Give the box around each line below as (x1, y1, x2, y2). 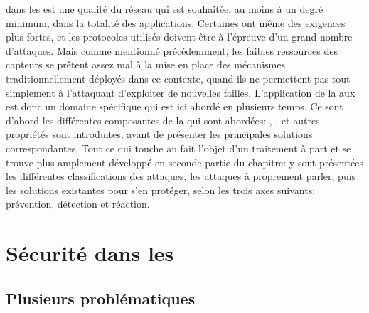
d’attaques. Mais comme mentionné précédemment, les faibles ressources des (6, 43, 338, 58)
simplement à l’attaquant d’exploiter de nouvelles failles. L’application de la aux (6, 85, 355, 100)
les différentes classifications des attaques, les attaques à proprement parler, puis (6, 169, 356, 184)
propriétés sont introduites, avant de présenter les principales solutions (6, 127, 313, 142)
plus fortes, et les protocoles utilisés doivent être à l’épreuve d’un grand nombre (6, 29, 353, 44)
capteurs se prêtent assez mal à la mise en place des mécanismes (6, 57, 285, 72)
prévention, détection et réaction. (6, 196, 150, 211)
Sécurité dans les (6, 238, 174, 267)
